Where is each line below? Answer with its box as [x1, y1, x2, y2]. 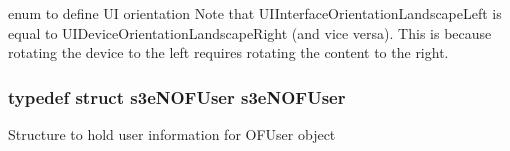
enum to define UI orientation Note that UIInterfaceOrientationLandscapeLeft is [8, 3, 502, 23]
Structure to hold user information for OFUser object [8, 124, 336, 144]
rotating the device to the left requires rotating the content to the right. [8, 42, 449, 63]
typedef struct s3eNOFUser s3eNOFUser [8, 84, 346, 109]
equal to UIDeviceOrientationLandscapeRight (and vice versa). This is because [8, 22, 492, 43]
